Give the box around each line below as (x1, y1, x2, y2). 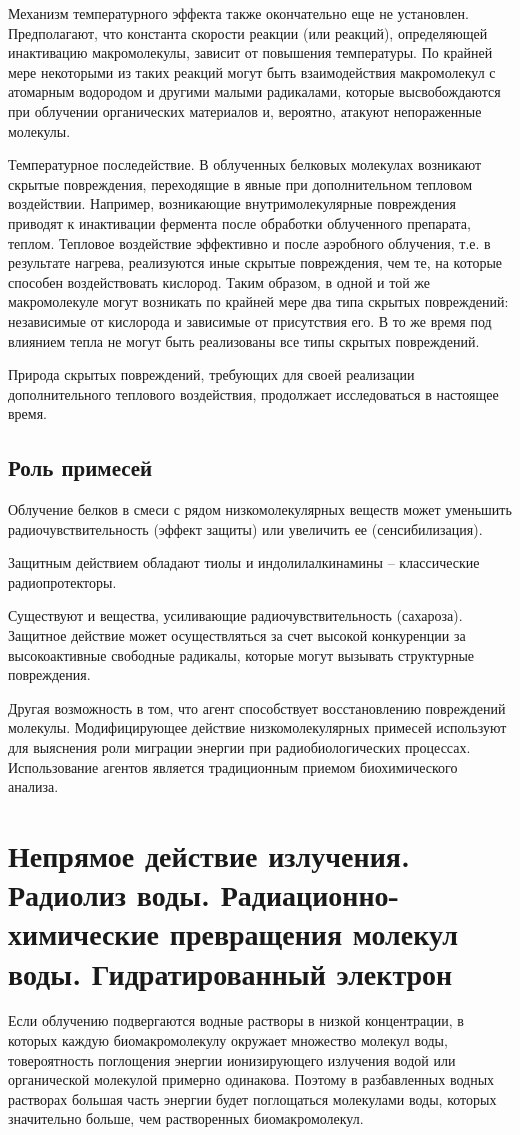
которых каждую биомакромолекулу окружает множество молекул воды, (8, 1030, 448, 1051)
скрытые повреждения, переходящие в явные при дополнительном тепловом (8, 173, 473, 194)
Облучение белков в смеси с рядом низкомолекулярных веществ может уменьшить (8, 499, 512, 520)
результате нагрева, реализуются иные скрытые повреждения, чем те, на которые (8, 252, 503, 273)
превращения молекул (169, 913, 458, 954)
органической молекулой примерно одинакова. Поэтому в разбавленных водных (8, 1069, 495, 1090)
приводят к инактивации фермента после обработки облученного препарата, (8, 212, 471, 233)
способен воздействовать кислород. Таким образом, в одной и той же (8, 271, 430, 292)
